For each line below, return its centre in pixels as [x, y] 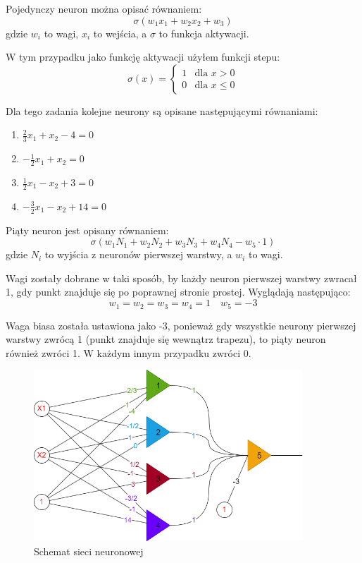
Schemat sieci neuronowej [89, 551]
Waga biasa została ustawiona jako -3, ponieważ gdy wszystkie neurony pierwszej [181, 325]
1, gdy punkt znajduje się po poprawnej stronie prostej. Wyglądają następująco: [178, 292]
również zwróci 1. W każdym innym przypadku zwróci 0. [129, 352]
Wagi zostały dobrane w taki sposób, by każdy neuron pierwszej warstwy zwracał [181, 278]
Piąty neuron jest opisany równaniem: [87, 230]
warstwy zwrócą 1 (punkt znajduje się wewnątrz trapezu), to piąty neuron [166, 339]
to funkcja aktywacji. [204, 33]
